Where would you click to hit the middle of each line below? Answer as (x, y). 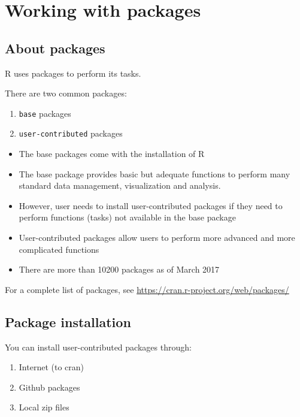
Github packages (49, 387)
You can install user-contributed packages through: (98, 347)
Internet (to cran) (51, 367)
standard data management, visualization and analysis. (120, 185)
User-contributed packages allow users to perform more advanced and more (157, 238)
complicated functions (59, 249)
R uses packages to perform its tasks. (73, 73)
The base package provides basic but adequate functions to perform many (154, 173)
